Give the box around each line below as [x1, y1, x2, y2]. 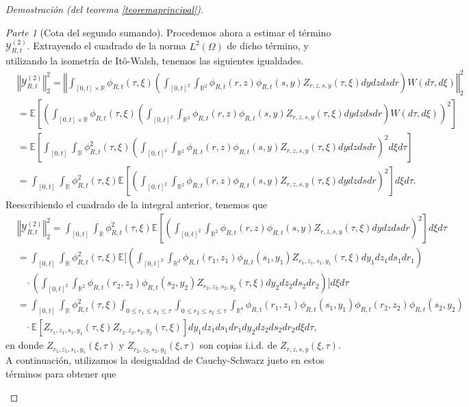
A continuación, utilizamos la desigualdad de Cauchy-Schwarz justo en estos [5, 353, 325, 367]
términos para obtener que [5, 367, 116, 381]
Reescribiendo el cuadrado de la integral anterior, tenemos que [5, 197, 268, 212]
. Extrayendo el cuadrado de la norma [27, 38, 186, 53]
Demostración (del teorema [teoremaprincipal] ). [5, 2, 204, 16]
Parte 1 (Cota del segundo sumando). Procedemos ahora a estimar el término [5, 25, 331, 39]
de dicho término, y [227, 38, 309, 53]
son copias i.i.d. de [199, 338, 277, 352]
